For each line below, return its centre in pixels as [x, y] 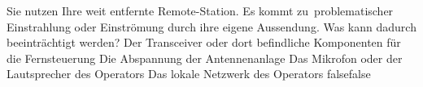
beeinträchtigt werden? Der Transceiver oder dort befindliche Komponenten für [204, 42]
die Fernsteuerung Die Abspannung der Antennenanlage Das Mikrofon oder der [205, 58]
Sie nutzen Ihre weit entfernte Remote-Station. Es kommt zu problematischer [200, 10]
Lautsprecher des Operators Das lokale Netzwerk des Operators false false [189, 74]
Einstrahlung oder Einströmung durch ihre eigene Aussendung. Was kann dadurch [211, 26]
